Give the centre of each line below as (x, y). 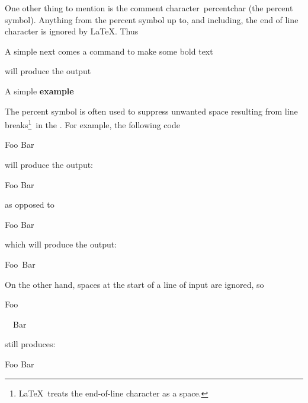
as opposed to (30, 204)
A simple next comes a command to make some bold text (109, 51)
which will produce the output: (61, 244)
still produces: (30, 344)
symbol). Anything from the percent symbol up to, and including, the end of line (152, 19)
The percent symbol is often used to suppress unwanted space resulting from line (151, 111)
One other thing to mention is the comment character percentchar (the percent (149, 8)
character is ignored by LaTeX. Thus (72, 31)
